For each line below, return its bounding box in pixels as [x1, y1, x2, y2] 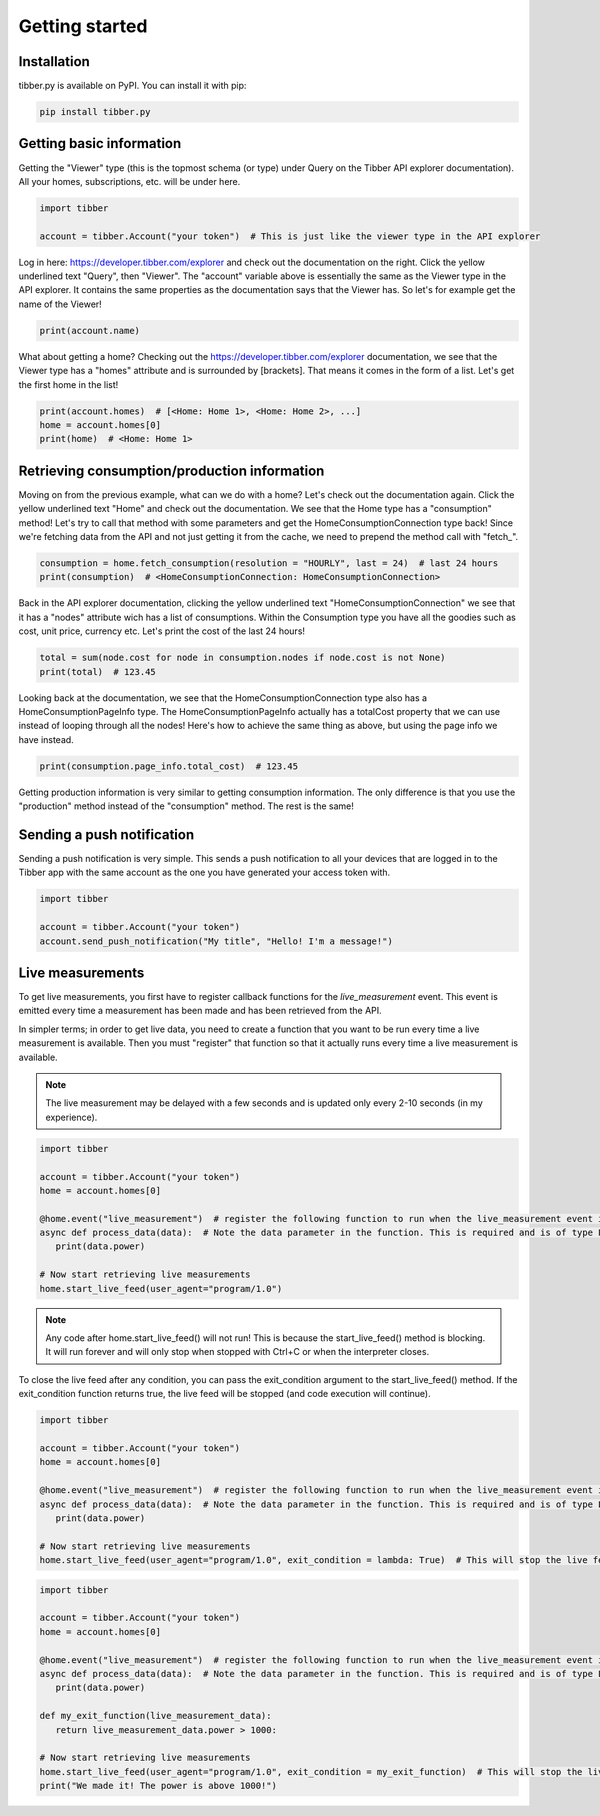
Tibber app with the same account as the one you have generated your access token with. [18, 866, 391, 879]
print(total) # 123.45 [39, 666, 157, 677]
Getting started [18, 15, 148, 37]
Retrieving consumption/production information [18, 462, 325, 479]
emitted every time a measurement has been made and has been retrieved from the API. [18, 1005, 382, 1017]
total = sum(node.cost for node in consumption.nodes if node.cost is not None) [39, 652, 446, 664]
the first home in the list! [18, 378, 119, 390]
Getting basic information [18, 135, 182, 152]
